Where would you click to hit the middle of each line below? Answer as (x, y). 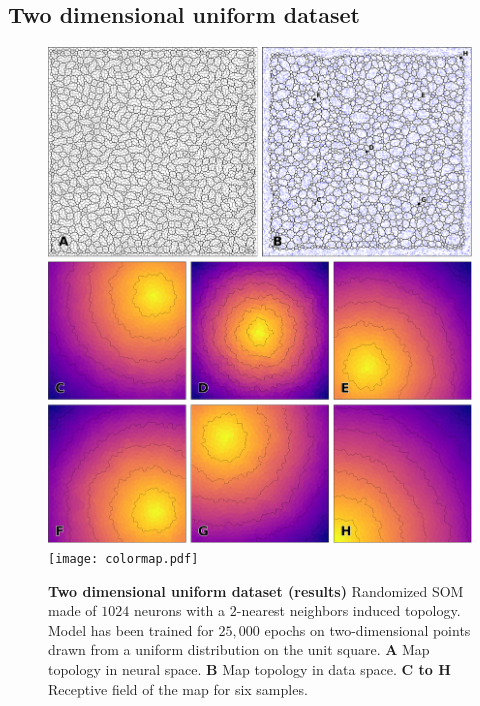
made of (72, 610)
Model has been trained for (131, 629)
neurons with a (179, 610)
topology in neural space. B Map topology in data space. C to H (249, 669)
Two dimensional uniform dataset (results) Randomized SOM (256, 590)
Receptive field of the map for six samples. (178, 688)
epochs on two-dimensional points (367, 629)
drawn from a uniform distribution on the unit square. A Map (239, 649)
